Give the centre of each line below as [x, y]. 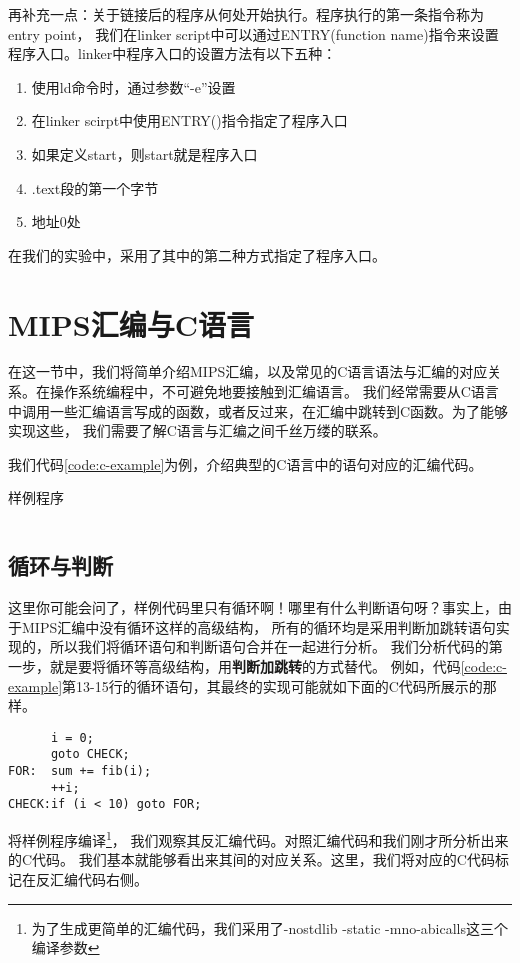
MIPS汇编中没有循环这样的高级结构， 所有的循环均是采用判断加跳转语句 [258, 626]
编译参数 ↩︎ [65, 947]
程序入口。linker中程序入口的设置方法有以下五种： [172, 53]
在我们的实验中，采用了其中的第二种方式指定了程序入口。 [197, 254]
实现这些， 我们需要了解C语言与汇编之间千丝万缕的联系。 [197, 430]
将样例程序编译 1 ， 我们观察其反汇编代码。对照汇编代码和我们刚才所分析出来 [258, 838]
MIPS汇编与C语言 [131, 323]
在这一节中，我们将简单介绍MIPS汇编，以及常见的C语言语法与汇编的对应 [248, 371]
